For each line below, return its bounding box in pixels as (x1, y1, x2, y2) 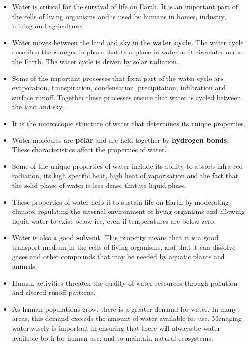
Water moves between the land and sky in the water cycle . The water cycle (12, 37, 244, 47)
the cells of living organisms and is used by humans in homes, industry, (12, 11, 226, 21)
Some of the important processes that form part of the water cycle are (12, 73, 223, 83)
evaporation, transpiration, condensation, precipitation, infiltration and (12, 82, 226, 93)
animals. (12, 261, 37, 271)
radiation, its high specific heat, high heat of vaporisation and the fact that (12, 170, 239, 181)
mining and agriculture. (12, 21, 83, 31)
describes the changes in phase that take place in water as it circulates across (12, 47, 245, 57)
